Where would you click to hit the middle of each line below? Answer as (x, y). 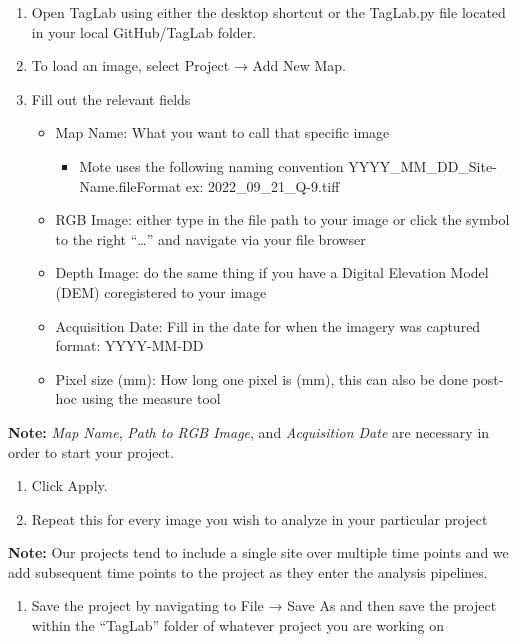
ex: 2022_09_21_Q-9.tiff (262, 185)
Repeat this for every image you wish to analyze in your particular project (259, 518)
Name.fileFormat (130, 185)
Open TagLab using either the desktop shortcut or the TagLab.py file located (268, 12)
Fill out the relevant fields (111, 98)
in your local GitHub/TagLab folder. (144, 31)
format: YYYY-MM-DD (129, 345)
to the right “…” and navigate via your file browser (210, 238)
